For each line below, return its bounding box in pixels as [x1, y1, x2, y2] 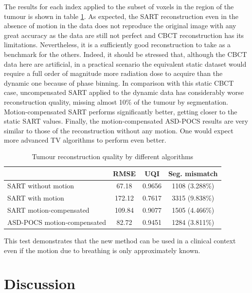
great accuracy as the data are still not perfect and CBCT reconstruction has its [4, 30, 244, 40]
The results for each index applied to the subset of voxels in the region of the [4, 1, 234, 11]
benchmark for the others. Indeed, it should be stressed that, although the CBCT [4, 49, 247, 59]
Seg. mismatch [168, 168, 218, 178]
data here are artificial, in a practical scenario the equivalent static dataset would [4, 58, 247, 69]
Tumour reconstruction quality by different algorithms [32, 151, 194, 161]
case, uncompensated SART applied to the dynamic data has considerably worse [4, 87, 244, 97]
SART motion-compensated [7, 205, 90, 215]
